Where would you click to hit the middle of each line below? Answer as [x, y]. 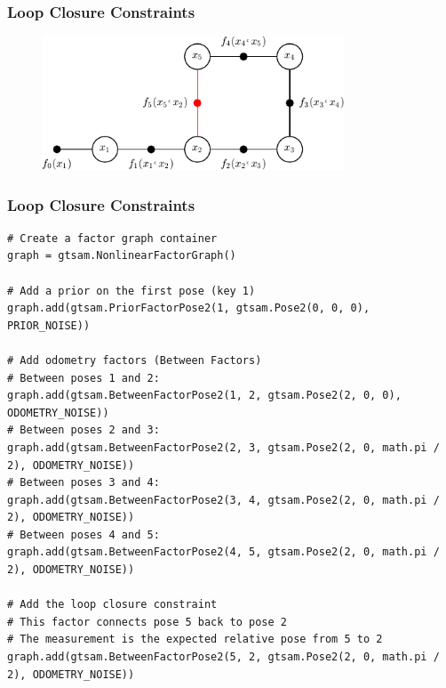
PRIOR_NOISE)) [49, 325]
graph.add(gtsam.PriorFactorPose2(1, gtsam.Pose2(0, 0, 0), [189, 308]
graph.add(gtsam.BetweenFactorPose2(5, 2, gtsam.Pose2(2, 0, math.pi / [223, 657]
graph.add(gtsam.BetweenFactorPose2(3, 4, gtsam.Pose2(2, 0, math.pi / [223, 500]
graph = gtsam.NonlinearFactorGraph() [122, 256]
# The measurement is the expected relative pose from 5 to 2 [195, 639]
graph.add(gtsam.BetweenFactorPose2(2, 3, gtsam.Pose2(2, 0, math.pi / [223, 447]
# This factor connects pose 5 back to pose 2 [147, 622]
